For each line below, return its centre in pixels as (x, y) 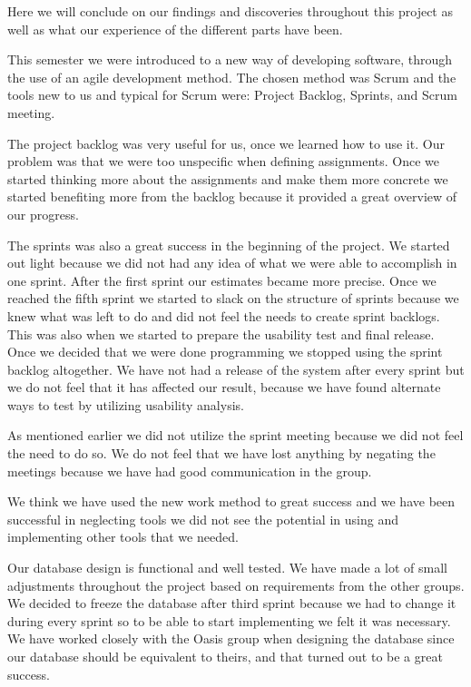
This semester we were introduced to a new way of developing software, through (230, 59)
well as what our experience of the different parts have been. (175, 29)
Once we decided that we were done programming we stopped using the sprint (225, 352)
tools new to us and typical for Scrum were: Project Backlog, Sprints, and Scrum (232, 95)
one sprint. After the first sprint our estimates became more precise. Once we (222, 280)
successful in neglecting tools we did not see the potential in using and (203, 519)
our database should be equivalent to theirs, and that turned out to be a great (225, 656)
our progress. (43, 214)
